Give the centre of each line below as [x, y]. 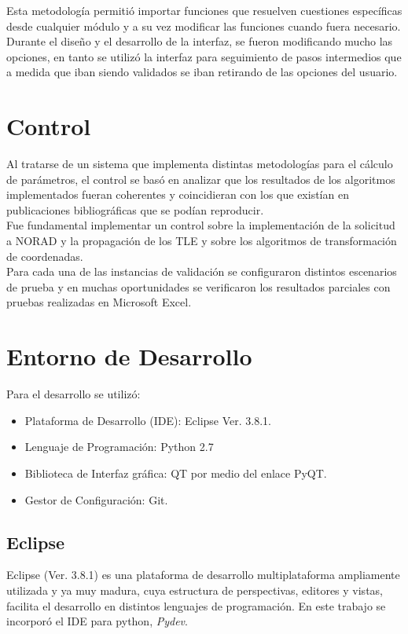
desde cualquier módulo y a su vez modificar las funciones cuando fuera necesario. [204, 26]
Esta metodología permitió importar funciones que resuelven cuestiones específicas [204, 10]
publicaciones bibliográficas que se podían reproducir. [135, 209]
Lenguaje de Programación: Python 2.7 [119, 447]
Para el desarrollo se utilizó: [74, 394]
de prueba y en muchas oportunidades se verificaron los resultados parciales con [198, 286]
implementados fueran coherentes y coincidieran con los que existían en [178, 194]
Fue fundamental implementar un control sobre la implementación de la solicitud [201, 225]
